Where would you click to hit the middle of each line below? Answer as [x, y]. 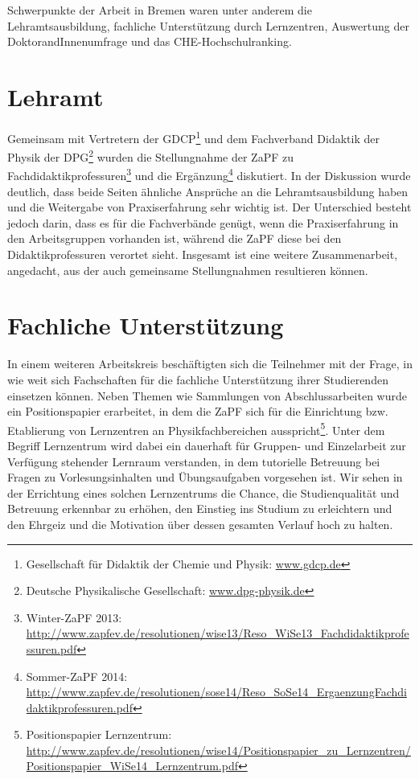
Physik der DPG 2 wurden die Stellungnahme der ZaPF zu [150, 156]
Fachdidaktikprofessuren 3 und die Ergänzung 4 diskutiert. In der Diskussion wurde [209, 174]
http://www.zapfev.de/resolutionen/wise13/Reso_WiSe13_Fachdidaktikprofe [218, 633]
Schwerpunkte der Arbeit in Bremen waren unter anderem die [160, 10]
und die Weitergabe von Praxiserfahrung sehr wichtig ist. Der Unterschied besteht [209, 207]
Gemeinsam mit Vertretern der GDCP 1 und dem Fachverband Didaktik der [193, 137]
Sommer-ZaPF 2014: [77, 676]
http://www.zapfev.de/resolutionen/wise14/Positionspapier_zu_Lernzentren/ [218, 750]
